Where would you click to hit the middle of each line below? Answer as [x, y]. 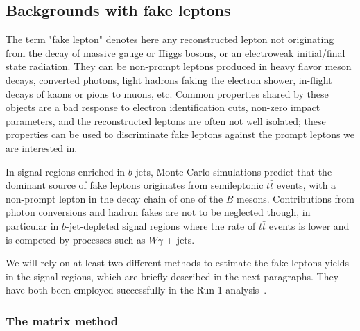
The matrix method [62, 320]
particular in [32, 225]
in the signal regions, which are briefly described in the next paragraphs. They [172, 276]
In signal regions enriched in [66, 171]
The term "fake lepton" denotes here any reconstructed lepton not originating [170, 39]
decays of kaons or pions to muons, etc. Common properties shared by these [167, 93]
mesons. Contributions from [295, 198]
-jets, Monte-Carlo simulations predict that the [232, 171]
